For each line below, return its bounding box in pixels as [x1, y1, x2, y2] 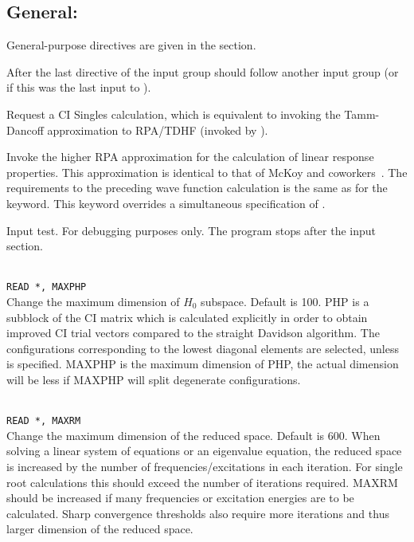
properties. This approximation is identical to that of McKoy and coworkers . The [6, 163, 408, 180]
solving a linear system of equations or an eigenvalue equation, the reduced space [6, 442, 402, 459]
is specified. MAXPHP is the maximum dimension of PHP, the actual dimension [6, 355, 399, 372]
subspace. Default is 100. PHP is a [201, 293, 369, 309]
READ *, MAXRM [6, 415, 81, 427]
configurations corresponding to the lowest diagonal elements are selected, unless [6, 340, 399, 356]
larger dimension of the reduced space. [6, 520, 193, 537]
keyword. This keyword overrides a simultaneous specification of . [6, 194, 326, 211]
